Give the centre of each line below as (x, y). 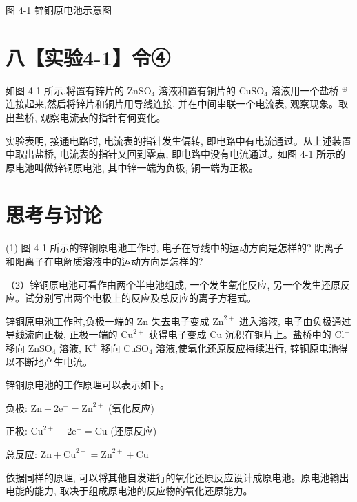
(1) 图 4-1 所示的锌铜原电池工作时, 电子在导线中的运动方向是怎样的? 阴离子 (175, 248)
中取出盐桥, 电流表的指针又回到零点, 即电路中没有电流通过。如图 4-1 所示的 (176, 154)
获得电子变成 (177, 334)
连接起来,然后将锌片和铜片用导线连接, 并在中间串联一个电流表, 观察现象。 (172, 104)
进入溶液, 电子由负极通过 (295, 321)
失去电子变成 (180, 321)
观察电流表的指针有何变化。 (103, 117)
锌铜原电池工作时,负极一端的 (70, 321)
